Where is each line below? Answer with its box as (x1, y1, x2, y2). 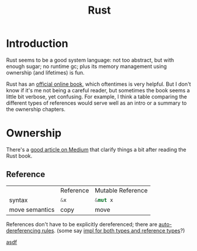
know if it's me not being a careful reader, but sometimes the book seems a (6, 86, 190, 94)
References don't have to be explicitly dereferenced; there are (6, 220, 158, 228)
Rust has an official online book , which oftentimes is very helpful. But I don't (6, 81, 191, 88)
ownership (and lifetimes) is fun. (6, 69, 85, 76)
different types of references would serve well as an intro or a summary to (6, 99, 187, 107)
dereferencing (6, 227, 41, 234)
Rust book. (6, 152, 33, 159)
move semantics (9, 205, 55, 214)
